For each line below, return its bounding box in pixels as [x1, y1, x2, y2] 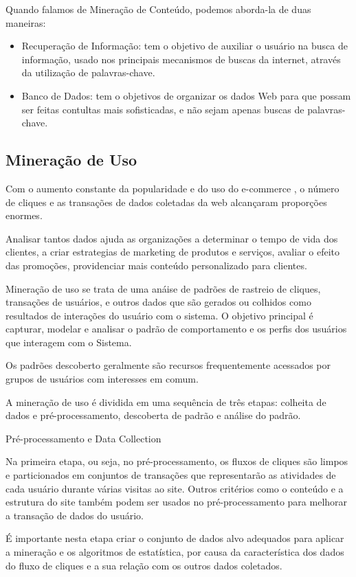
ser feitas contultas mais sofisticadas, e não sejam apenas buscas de [21, 102, 304, 116]
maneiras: [5, 15, 46, 30]
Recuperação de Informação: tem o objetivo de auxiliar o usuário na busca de [21, 38, 348, 53]
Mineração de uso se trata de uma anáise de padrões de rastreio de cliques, [5, 281, 321, 295]
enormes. [5, 208, 43, 223]
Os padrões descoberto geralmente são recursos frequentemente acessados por [5, 358, 331, 372]
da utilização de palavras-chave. [21, 65, 155, 80]
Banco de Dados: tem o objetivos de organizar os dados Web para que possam [21, 88, 351, 102]
